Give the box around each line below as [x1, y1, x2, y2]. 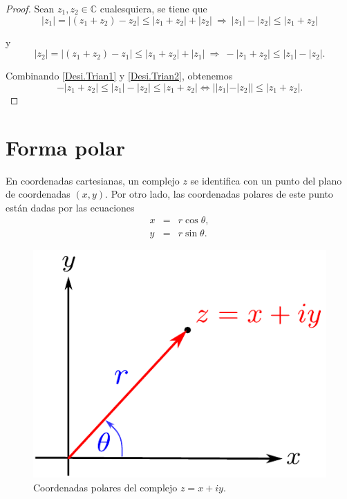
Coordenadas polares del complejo [33, 480, 178, 494]
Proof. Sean [6, 1, 55, 15]
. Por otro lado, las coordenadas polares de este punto [105, 187, 333, 201]
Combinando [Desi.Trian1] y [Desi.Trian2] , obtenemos [6, 68, 233, 83]
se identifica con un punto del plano [190, 173, 342, 187]
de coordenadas [6, 187, 71, 201]
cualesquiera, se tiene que [100, 1, 207, 15]
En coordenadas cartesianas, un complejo [6, 173, 180, 187]
